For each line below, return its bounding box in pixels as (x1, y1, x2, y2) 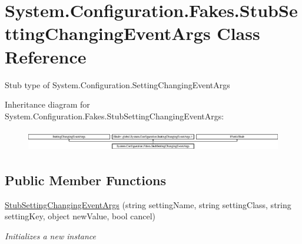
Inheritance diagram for (5, 98, 90, 111)
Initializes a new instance (5, 229, 96, 242)
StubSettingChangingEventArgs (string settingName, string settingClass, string (5, 198, 291, 210)
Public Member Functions (5, 171, 166, 189)
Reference (5, 44, 87, 68)
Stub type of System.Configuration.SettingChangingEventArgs (5, 78, 230, 91)
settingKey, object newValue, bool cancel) (5, 210, 155, 222)
